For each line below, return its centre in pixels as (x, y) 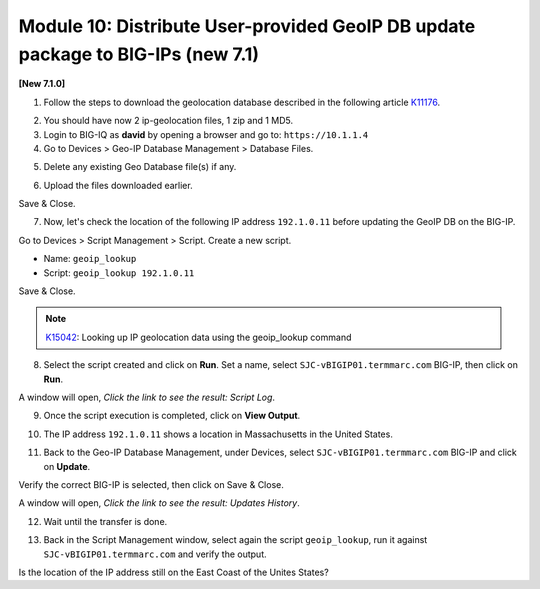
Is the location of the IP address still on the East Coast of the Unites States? (173, 572)
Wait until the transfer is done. (105, 521)
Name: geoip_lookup (90, 259)
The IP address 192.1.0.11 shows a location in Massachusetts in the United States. (218, 434)
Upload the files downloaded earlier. (118, 185)
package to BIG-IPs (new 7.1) (139, 54)
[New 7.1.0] (42, 84)
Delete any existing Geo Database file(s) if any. (140, 167)
